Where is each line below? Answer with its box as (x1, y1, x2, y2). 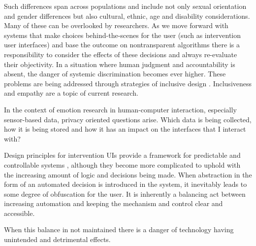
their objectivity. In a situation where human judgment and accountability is (4, 59, 235, 69)
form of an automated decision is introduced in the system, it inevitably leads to (4, 179, 247, 189)
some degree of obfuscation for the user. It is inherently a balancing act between (4, 188, 246, 199)
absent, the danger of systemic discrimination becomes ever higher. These (4, 69, 226, 79)
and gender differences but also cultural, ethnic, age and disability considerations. (4, 10, 250, 21)
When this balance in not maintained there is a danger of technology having (4, 224, 234, 235)
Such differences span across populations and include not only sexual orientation (4, 1, 247, 11)
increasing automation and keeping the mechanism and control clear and (4, 198, 223, 209)
